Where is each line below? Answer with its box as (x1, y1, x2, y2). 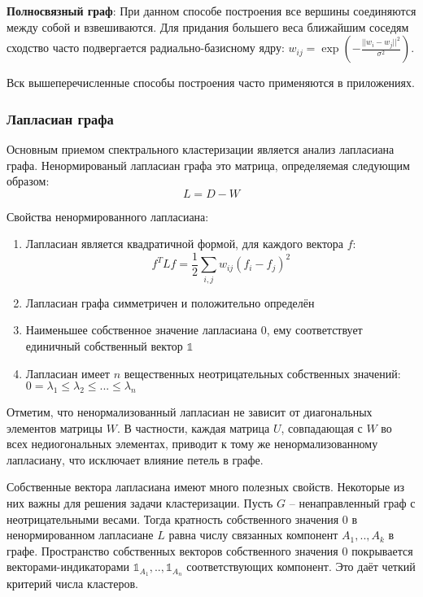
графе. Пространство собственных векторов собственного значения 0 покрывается (7, 542, 413, 559)
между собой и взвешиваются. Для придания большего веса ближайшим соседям (7, 18, 409, 35)
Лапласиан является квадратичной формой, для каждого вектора (25, 235, 344, 252)
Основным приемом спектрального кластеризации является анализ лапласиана (7, 141, 395, 157)
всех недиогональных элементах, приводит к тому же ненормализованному (7, 435, 378, 452)
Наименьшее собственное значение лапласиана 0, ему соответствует (25, 321, 363, 338)
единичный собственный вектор (25, 337, 183, 354)
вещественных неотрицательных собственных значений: (124, 364, 401, 381)
